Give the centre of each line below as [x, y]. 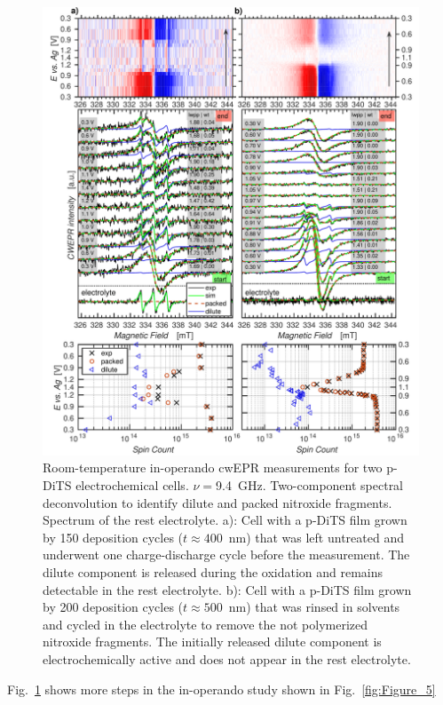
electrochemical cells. [132, 485]
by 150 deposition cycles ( [113, 537]
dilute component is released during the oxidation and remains [213, 572]
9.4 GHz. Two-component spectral [310, 485]
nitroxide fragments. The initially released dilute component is [212, 642]
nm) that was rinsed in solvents [314, 607]
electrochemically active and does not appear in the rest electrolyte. [227, 658]
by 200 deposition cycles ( [113, 607]
